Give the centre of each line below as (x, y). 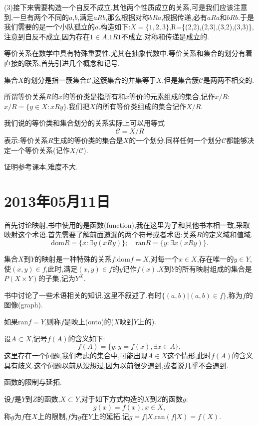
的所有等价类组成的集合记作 (141, 106)
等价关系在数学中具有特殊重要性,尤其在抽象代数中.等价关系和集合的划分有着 (128, 53)
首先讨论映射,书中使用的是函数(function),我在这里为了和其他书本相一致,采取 (127, 224)
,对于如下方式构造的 (112, 398)
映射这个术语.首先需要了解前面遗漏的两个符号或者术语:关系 (100, 234)
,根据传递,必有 (184, 17)
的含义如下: (87, 338)
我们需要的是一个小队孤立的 (49, 27)
